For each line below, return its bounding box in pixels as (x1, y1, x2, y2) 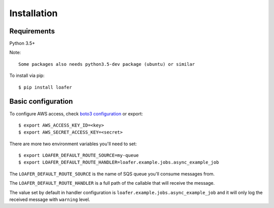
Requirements (9, 27, 55, 35)
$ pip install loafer (18, 84, 72, 90)
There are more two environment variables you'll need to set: (9, 141, 137, 147)
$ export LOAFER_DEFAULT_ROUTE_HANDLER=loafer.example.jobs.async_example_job (18, 159, 219, 165)
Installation (9, 8, 58, 19)
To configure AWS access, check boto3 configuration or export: (9, 110, 143, 116)
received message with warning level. (9, 196, 90, 202)
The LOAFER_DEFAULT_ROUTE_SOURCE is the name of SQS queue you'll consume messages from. (9, 171, 215, 177)
